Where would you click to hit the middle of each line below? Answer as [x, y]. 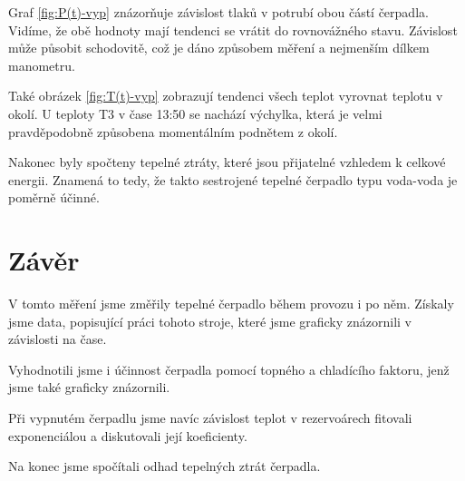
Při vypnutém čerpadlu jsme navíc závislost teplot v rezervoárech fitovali [210, 418]
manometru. [42, 65]
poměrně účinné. [54, 197]
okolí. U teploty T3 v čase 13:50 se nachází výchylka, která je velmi [195, 113]
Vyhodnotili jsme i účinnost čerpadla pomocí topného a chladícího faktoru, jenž [229, 369]
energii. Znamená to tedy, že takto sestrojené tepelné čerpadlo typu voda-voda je [233, 179]
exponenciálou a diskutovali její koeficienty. [128, 435]
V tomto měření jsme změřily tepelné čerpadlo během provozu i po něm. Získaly [231, 304]
